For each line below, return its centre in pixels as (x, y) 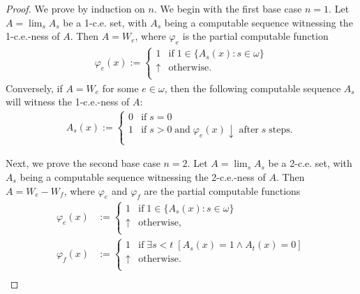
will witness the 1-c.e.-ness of (68, 102)
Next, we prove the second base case (83, 163)
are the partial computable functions (222, 190)
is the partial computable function (255, 36)
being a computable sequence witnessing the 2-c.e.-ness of (143, 177)
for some (120, 88)
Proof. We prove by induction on (75, 8)
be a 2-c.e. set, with (310, 163)
